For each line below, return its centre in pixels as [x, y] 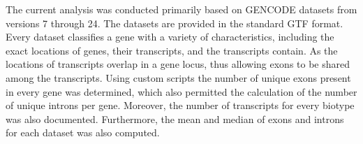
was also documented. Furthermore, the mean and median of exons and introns [175, 118]
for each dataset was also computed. [83, 132]
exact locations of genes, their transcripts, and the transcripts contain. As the [172, 50]
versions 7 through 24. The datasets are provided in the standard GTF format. [175, 23]
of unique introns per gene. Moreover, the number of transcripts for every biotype [180, 105]
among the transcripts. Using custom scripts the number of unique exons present [178, 77]
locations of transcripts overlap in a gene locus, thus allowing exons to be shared [178, 64]
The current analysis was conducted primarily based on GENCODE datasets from [181, 9]
